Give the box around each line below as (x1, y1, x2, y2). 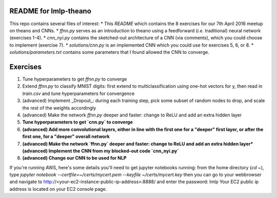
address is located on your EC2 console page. (9, 186, 107, 192)
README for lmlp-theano (9, 7, 92, 15)
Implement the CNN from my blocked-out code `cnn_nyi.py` (48, 148, 179, 154)
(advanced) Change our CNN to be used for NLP (22, 155, 127, 161)
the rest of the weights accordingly (22, 105, 96, 111)
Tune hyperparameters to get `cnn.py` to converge (22, 119, 133, 125)
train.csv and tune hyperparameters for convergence (22, 90, 135, 96)
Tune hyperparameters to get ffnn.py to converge (22, 76, 127, 82)
